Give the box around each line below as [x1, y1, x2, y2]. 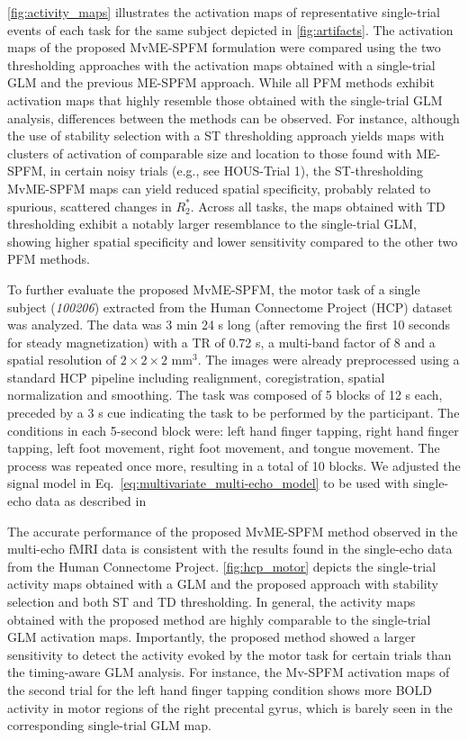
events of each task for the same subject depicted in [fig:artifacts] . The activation [7, 20, 454, 39]
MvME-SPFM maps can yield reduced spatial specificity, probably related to [7, 178, 431, 197]
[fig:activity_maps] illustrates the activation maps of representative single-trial [7, 3, 440, 21]
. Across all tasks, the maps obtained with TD [190, 196, 445, 215]
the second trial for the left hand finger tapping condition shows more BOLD [7, 680, 432, 699]
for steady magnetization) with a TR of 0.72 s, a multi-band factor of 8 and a [7, 332, 436, 351]
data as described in [35, 492, 147, 510]
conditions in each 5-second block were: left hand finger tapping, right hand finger [7, 420, 459, 439]
